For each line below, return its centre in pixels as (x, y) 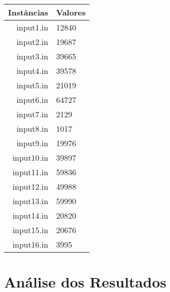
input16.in (30, 244)
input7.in (32, 114)
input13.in (30, 201)
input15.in (30, 230)
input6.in (32, 100)
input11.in (30, 172)
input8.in (32, 129)
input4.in (32, 71)
